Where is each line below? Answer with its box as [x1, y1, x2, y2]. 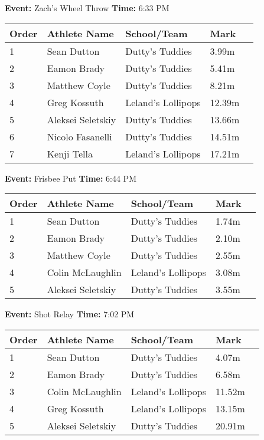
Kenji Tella [47, 146, 93, 160]
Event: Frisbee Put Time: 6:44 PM [5, 172, 136, 184]
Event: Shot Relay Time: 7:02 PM [5, 308, 135, 320]
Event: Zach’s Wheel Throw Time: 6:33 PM [5, 2, 170, 14]
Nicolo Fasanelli [47, 129, 112, 143]
